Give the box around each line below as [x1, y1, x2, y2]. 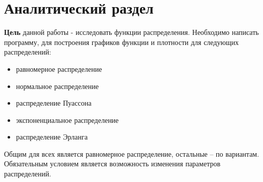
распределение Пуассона [16, 98, 92, 108]
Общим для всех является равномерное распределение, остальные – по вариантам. [4, 148, 259, 159]
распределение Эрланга [16, 131, 88, 142]
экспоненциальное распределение [16, 114, 119, 125]
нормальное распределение [16, 80, 99, 91]
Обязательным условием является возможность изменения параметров [4, 158, 220, 169]
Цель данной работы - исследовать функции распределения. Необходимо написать [4, 27, 259, 37]
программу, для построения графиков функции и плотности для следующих [4, 36, 239, 47]
